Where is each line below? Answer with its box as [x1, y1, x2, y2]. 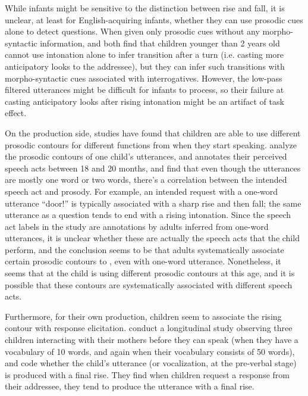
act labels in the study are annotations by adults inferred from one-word [5, 220, 269, 232]
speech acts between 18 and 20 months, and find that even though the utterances [5, 161, 301, 174]
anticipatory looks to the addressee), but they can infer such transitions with [5, 60, 285, 72]
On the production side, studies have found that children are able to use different [5, 126, 301, 139]
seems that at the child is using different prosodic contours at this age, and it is [5, 267, 295, 279]
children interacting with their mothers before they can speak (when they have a [5, 333, 298, 346]
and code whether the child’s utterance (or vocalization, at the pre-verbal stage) [5, 357, 297, 369]
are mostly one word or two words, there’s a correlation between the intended [5, 173, 287, 186]
